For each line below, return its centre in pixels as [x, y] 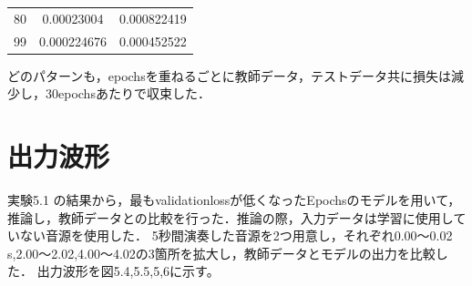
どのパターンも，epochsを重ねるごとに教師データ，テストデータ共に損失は [229, 75]
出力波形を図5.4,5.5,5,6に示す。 [128, 271]
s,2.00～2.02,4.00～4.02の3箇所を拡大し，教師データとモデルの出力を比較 [221, 253]
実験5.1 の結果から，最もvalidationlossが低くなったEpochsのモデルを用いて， [234, 199]
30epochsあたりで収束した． [128, 93]
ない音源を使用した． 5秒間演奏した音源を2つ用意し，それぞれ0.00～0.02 [236, 235]
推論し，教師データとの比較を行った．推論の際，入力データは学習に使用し [231, 217]
